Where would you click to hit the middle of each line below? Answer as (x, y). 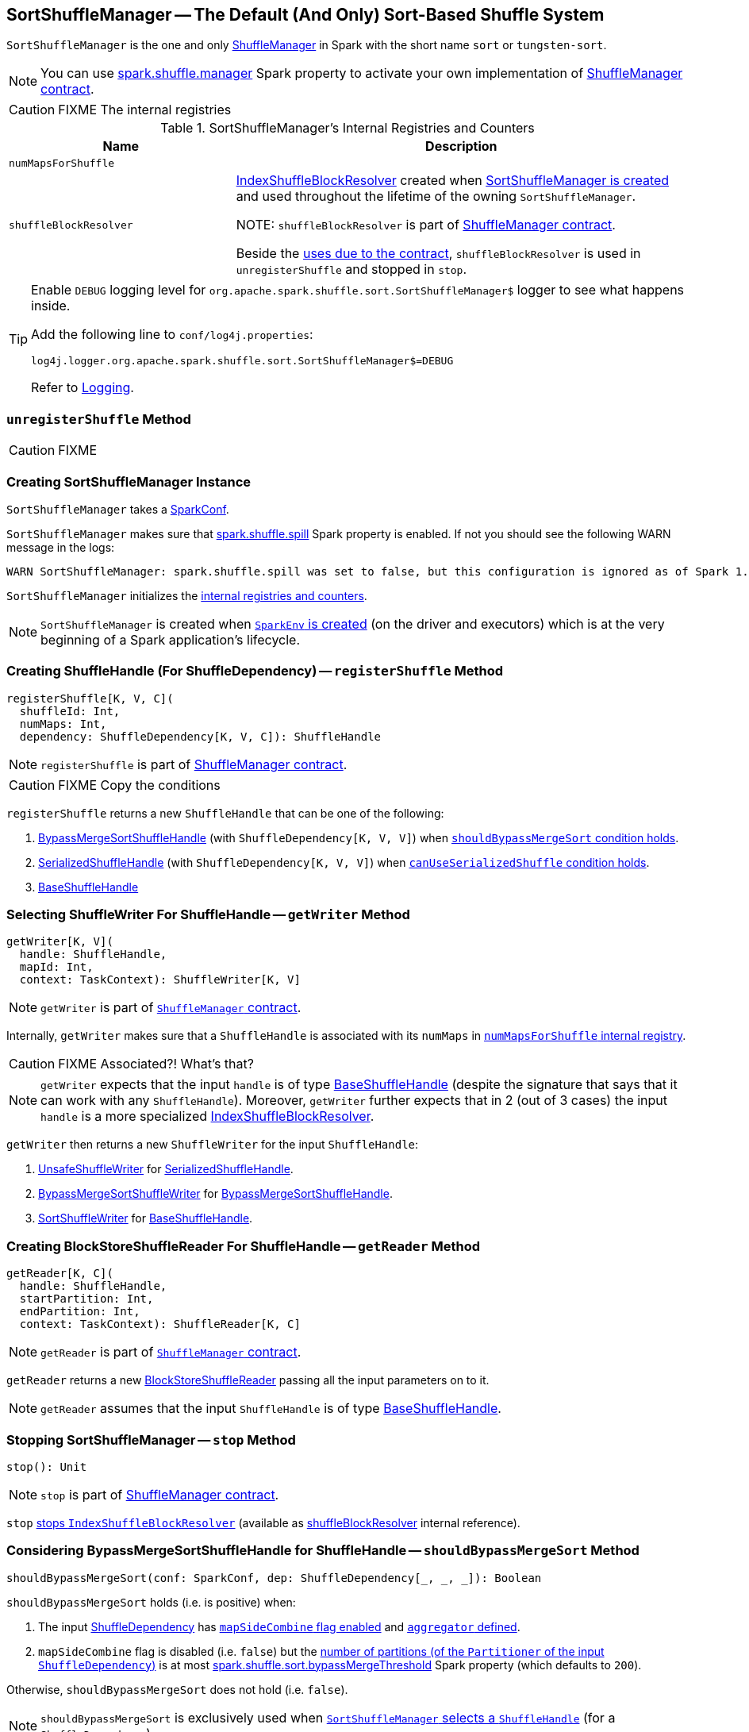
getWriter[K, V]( (60, 942)
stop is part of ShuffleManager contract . (160, 1494)
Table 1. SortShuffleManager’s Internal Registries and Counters (348, 128)
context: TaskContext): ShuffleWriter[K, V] (160, 980)
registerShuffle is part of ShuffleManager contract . (194, 764)
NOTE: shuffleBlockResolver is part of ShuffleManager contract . (426, 225)
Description (461, 146)
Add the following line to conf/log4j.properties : (172, 335)
